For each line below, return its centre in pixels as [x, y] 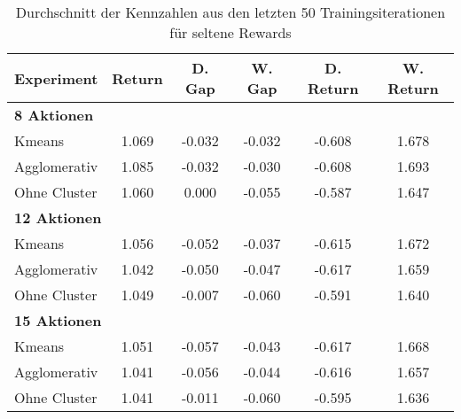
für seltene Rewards [230, 32]
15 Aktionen [58, 320]
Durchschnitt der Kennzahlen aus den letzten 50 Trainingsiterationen [230, 12]
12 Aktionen [58, 217]
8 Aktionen [54, 115]
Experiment [56, 78]
